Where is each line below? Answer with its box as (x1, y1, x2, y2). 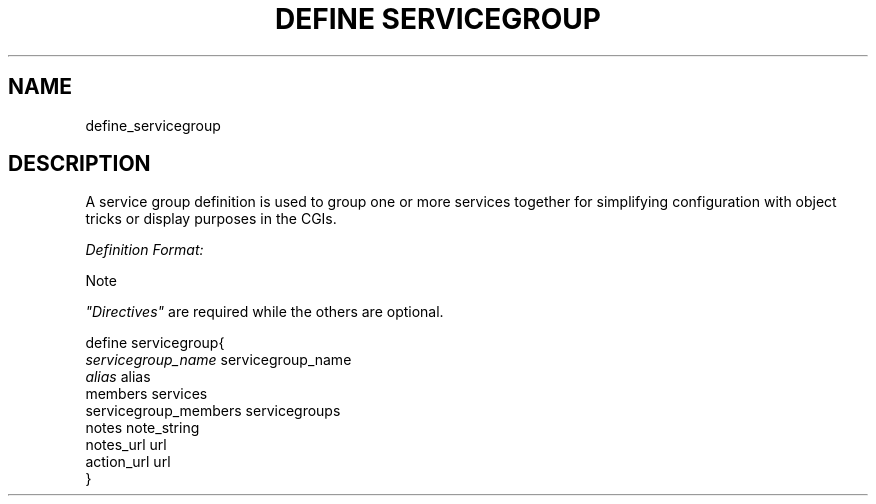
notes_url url (85, 436, 167, 454)
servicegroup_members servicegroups (85, 402, 341, 420)
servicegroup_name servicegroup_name (85, 351, 352, 369)
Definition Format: (85, 241, 204, 259)
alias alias (85, 368, 151, 386)
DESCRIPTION (8, 151, 151, 177)
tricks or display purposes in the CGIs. (85, 210, 337, 228)
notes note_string (85, 419, 200, 437)
